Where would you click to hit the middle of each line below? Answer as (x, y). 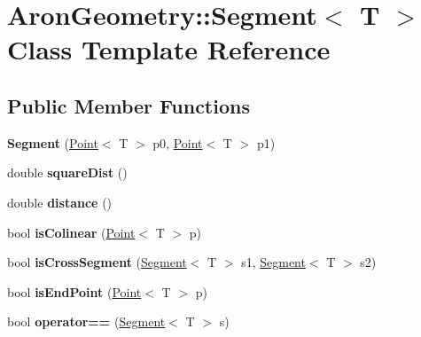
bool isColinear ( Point (71, 232)
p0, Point (178, 142)
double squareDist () (67, 172)
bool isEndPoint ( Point (74, 291)
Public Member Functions (129, 105)
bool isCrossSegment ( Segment (97, 262)
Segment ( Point (53, 142)
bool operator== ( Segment (86, 321)
